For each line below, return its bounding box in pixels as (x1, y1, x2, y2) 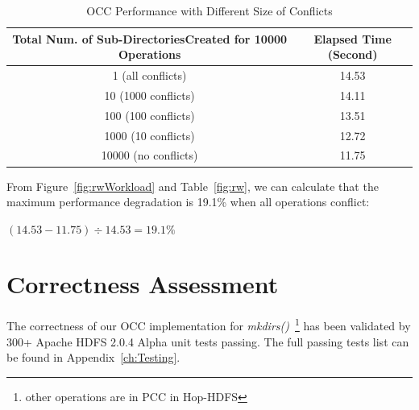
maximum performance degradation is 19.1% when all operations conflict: (6, 193, 370, 210)
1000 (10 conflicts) (104, 126, 195, 143)
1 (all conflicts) (112, 67, 187, 84)
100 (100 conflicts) (104, 106, 195, 123)
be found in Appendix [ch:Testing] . (6, 349, 180, 366)
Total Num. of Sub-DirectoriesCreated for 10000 (12, 30, 288, 47)
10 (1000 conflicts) (104, 86, 195, 103)
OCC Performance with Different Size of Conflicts (86, 2, 333, 19)
